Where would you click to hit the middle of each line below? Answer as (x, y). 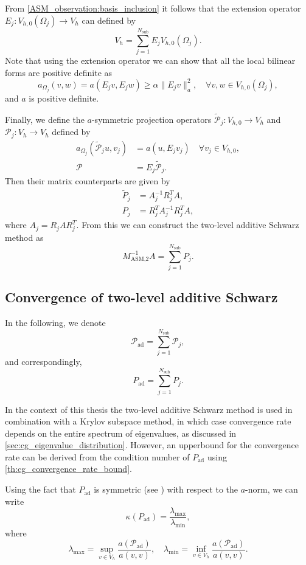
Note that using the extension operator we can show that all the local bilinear (150, 61)
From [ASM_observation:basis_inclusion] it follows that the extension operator (153, 8)
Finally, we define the (45, 119)
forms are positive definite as (59, 72)
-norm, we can (272, 489)
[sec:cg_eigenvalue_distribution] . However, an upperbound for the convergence (152, 445)
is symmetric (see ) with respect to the (166, 489)
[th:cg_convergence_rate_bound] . (68, 469)
